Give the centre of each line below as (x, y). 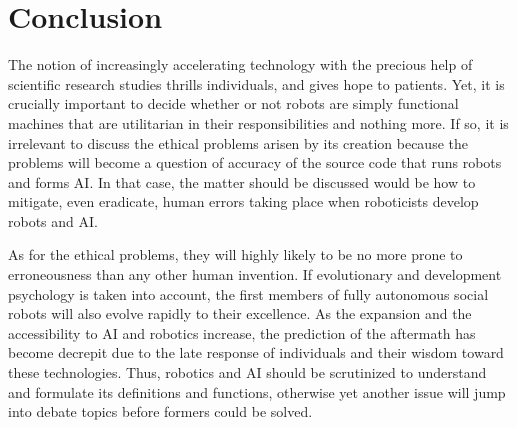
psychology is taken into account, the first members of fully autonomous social (248, 293)
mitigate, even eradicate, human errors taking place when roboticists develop (243, 201)
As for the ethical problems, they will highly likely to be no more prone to (235, 254)
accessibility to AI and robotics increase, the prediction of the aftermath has (242, 332)
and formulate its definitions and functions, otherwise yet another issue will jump (257, 391)
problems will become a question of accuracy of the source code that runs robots (255, 162)
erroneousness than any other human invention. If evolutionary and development (255, 274)
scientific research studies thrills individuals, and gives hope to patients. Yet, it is (256, 83)
